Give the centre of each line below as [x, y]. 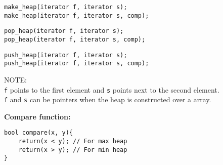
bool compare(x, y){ [39, 133]
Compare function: [37, 116]
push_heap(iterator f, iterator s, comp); [77, 64]
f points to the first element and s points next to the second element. [112, 89]
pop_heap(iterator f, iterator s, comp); [75, 39]
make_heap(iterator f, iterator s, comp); [77, 15]
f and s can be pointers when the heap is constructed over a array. [108, 99]
